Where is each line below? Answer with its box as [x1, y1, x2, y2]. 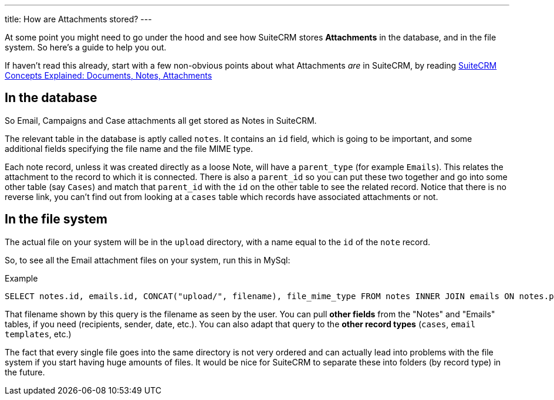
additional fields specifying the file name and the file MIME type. [5, 143, 254, 154]
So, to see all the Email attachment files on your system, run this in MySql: [5, 255, 290, 265]
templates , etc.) [5, 328, 72, 339]
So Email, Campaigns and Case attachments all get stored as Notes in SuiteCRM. [5, 115, 317, 126]
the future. [5, 367, 45, 377]
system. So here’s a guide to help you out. [5, 42, 167, 52]
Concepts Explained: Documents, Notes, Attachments [5, 70, 212, 80]
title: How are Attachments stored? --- [5, 14, 152, 24]
